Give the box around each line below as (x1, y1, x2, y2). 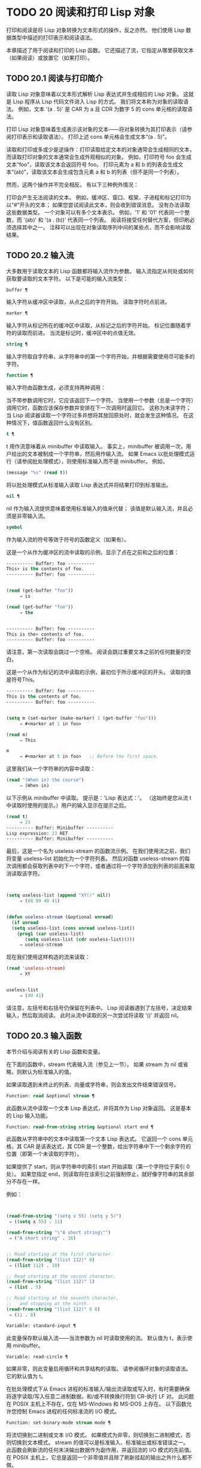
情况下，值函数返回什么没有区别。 (11, 419, 96, 426)
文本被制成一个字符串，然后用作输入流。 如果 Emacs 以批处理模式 (26, 450, 190, 457)
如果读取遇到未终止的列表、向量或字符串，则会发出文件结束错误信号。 (6, 1080, 179, 1088)
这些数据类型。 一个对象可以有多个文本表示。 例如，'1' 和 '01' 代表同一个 (6, 208, 185, 216)
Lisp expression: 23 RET (6, 830, 68, 836)
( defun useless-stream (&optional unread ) (6, 914, 114, 920)
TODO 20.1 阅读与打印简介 (6, 73, 103, 84)
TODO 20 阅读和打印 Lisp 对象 (6, 5, 155, 19)
